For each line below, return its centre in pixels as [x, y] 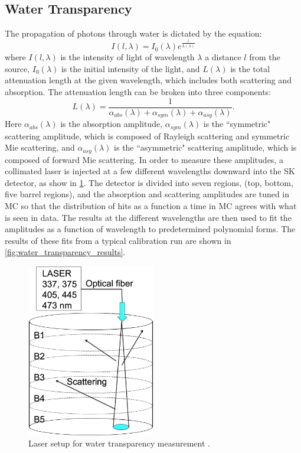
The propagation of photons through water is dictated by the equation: [133, 33]
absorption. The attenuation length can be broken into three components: [138, 92]
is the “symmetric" [237, 124]
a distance [223, 57]
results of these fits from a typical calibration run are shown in [118, 240]
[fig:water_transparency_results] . [65, 252]
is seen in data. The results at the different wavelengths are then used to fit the [148, 217]
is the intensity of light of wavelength [127, 57]
